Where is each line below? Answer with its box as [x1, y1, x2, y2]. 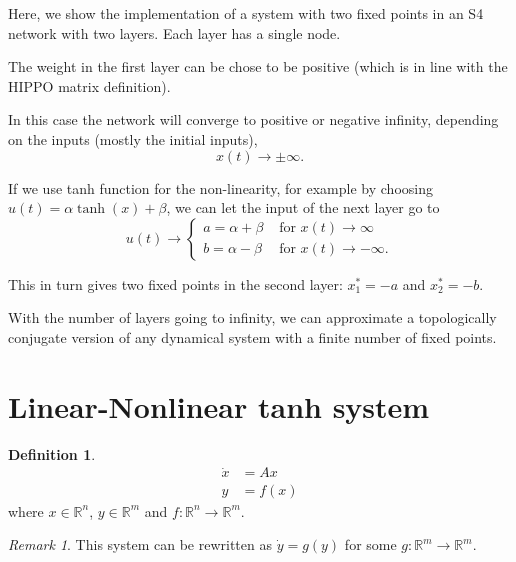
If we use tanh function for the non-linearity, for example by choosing [8, 177, 433, 198]
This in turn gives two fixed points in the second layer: [8, 273, 343, 294]
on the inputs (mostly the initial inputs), [8, 128, 258, 149]
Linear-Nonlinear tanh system [8, 385, 430, 426]
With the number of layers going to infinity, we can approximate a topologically [8, 307, 497, 328]
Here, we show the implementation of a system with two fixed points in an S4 [8, 3, 484, 23]
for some [344, 534, 397, 555]
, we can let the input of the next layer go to [166, 197, 440, 218]
